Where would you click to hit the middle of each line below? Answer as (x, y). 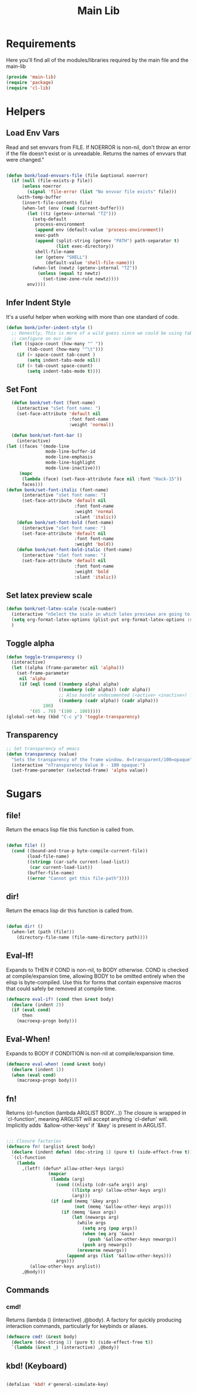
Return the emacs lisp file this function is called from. (70, 830)
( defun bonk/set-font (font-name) (53, 403)
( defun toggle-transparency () (44, 657)
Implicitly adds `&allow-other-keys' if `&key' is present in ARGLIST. (86, 1125)
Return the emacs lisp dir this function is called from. (70, 910)
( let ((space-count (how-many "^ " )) (57, 344)
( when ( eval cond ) (34, 1075)
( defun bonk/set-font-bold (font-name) (65, 522)
